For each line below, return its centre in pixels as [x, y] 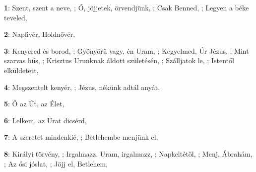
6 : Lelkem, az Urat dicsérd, [45, 120]
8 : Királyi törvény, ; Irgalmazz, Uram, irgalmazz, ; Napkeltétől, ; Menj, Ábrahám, [128, 153]
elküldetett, [21, 70]
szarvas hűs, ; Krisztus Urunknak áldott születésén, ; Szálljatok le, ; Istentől [119, 60]
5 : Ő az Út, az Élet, [34, 104]
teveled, [16, 17]
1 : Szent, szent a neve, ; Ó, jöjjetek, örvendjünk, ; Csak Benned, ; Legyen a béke [127, 7]
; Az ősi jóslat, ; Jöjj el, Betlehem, [56, 163]
